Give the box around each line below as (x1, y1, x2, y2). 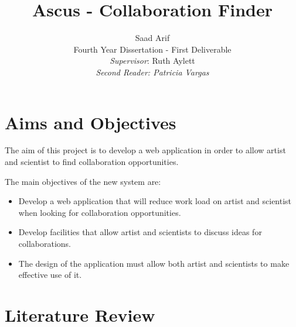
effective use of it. (18, 269, 82, 281)
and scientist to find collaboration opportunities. (5, 156, 179, 168)
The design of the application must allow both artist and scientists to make (18, 257, 290, 269)
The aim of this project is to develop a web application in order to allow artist (5, 144, 286, 156)
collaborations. (18, 237, 71, 249)
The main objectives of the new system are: (5, 175, 161, 187)
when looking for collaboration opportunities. (18, 206, 181, 218)
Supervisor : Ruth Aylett (110, 54, 195, 67)
